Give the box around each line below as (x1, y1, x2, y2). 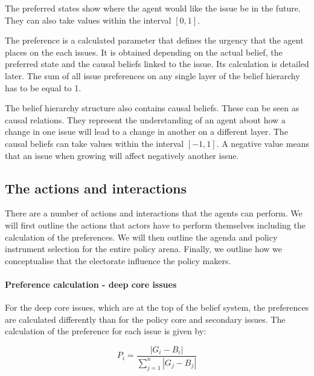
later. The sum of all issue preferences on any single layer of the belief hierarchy (5, 69, 300, 82)
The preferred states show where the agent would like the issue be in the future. (5, 2, 301, 14)
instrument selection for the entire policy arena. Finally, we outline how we (5, 242, 283, 255)
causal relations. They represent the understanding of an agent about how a (5, 113, 286, 126)
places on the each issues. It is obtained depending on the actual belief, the (5, 45, 283, 58)
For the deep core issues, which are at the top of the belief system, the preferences (5, 301, 309, 314)
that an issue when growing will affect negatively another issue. (5, 149, 239, 161)
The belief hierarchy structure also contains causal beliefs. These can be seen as (5, 102, 300, 114)
